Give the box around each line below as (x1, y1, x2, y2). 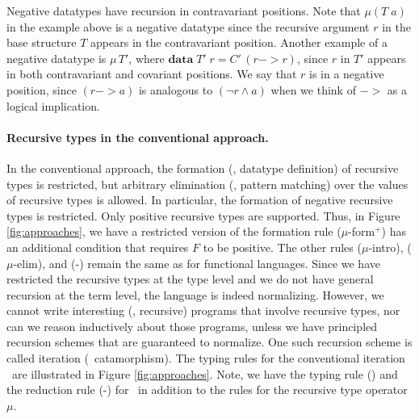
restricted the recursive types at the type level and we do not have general (6, 270, 374, 287)
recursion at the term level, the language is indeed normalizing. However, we (6, 286, 384, 303)
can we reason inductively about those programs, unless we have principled (6, 317, 378, 334)
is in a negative (308, 65, 384, 82)
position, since (6, 81, 77, 98)
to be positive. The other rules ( (203, 238, 362, 255)
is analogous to (138, 81, 213, 98)
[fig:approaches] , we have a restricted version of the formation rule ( (6, 223, 341, 240)
